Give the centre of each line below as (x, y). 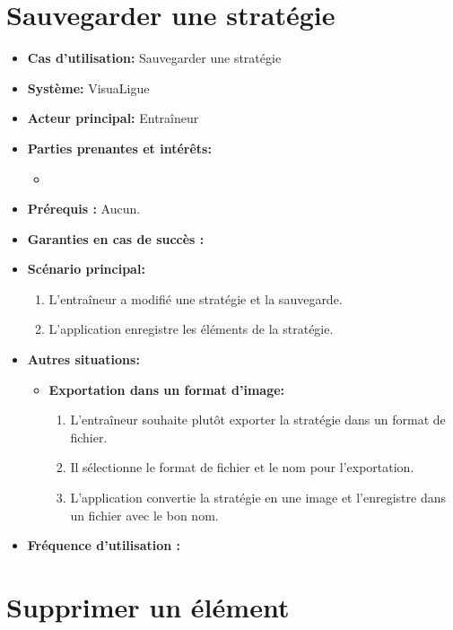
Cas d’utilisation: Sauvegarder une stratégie (154, 58)
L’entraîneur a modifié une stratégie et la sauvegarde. (196, 298)
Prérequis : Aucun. (84, 209)
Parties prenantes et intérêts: (119, 148)
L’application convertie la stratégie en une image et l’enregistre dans (258, 498)
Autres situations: (83, 359)
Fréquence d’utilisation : (104, 545)
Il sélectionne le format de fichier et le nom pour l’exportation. (242, 467)
